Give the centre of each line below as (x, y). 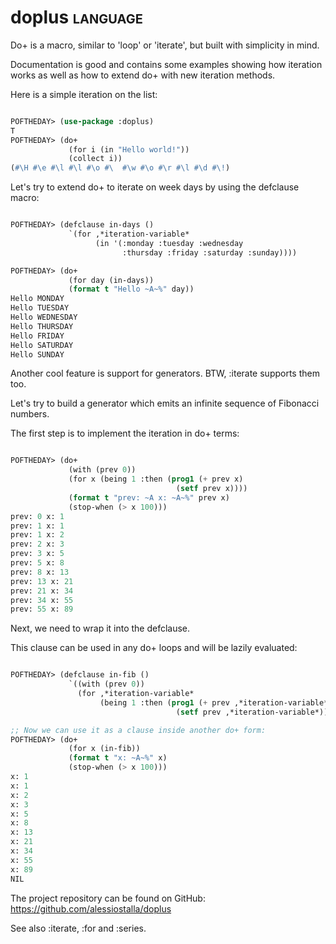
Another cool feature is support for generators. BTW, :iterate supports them (165, 373)
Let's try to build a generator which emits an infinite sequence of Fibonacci (165, 403)
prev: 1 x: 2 (37, 535)
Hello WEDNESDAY (44, 317)
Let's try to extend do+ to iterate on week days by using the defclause (155, 187)
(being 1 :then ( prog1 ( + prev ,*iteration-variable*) (216, 702)
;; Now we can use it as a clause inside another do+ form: (138, 730)
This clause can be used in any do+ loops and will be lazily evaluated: (154, 648)
